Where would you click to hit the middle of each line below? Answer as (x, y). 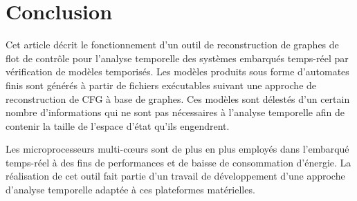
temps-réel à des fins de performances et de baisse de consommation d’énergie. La (178, 162)
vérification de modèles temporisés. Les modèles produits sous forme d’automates (177, 71)
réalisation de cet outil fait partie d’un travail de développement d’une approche (175, 176)
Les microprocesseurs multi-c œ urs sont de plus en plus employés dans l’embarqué (177, 149)
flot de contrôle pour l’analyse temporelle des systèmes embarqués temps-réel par (177, 58)
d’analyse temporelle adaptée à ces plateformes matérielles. (130, 190)
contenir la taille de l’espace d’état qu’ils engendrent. (118, 125)
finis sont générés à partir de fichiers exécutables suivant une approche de (161, 85)
